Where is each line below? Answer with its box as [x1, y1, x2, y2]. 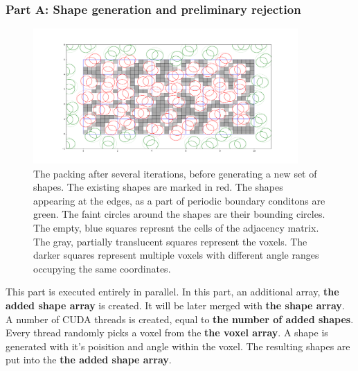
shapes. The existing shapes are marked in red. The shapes [33, 180, 283, 194]
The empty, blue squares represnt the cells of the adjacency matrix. [33, 221, 319, 235]
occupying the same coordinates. [33, 261, 171, 275]
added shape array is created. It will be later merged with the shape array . [6, 298, 345, 313]
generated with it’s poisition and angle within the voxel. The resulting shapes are [6, 338, 350, 353]
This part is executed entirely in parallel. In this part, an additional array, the [6, 284, 339, 299]
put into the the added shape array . [6, 352, 172, 367]
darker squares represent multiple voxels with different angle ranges [33, 248, 319, 262]
